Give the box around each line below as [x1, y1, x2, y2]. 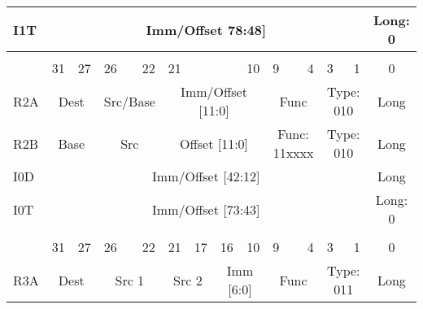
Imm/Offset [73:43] [152, 199, 260, 219]
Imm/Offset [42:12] [152, 167, 260, 185]
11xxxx [273, 143, 314, 162]
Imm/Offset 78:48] [146, 20, 266, 39]
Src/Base [103, 91, 155, 111]
